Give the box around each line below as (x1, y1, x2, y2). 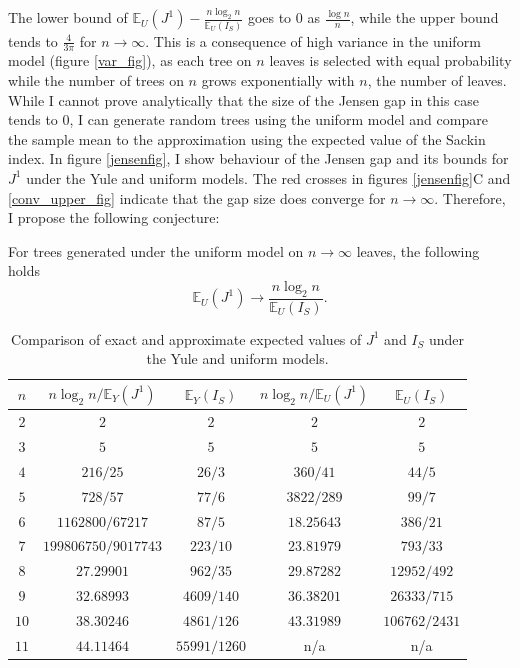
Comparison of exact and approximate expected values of (11, 328, 362, 349)
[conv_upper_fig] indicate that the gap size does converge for (8, 187, 386, 208)
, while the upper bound (350, 7, 499, 28)
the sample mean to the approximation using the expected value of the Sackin (8, 128, 486, 149)
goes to (247, 7, 292, 28)
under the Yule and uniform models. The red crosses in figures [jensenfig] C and (26, 167, 511, 188)
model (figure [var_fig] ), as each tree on (8, 50, 252, 71)
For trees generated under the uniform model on (8, 240, 304, 261)
